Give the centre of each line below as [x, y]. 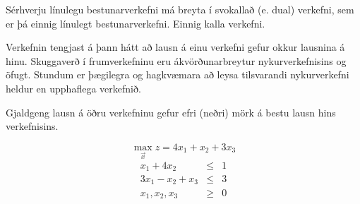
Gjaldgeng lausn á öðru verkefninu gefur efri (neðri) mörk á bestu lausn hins [171, 112]
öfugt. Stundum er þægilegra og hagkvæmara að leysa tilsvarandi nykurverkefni [178, 74]
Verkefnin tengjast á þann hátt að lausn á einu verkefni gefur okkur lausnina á [175, 47]
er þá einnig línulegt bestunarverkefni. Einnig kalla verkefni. [136, 23]
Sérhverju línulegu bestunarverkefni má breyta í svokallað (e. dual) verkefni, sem [180, 9]
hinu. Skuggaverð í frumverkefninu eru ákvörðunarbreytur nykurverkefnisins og [176, 60]
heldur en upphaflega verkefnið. [73, 88]
